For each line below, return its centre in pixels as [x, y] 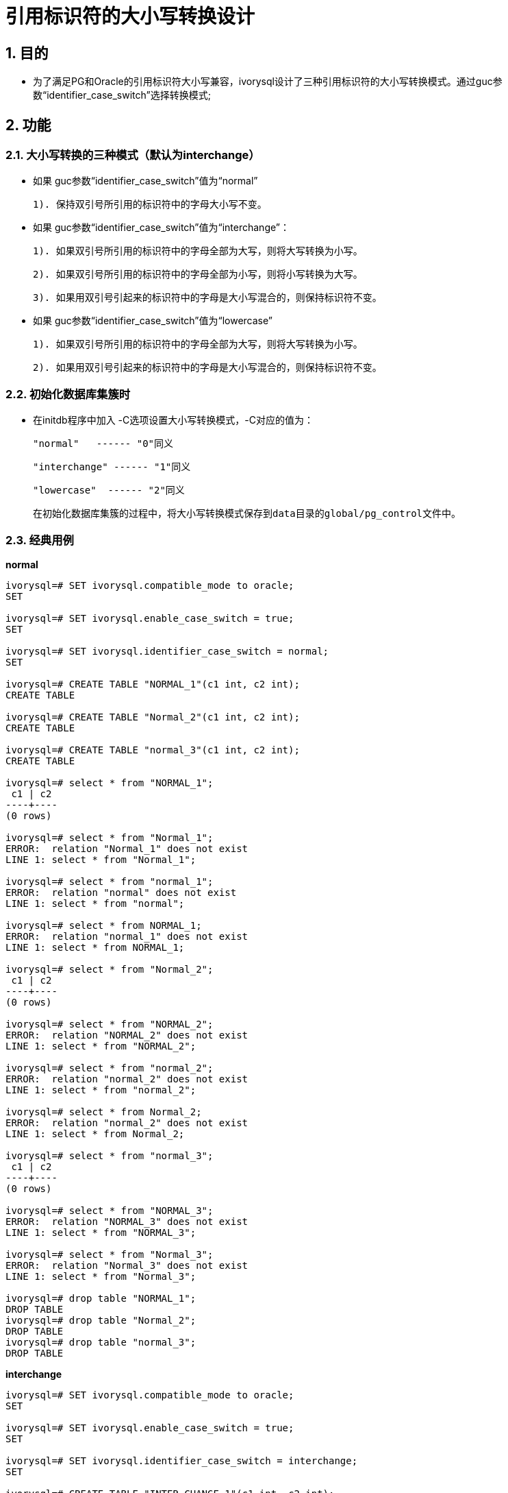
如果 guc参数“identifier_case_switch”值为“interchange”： [161, 228]
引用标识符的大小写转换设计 [130, 16]
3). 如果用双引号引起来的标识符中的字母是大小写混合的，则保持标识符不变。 [207, 298]
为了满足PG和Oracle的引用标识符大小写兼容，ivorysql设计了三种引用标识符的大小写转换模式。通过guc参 [268, 82]
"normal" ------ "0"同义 [103, 444]
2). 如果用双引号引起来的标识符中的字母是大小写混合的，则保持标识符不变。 [207, 368]
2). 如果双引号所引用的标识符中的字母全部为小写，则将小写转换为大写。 [198, 275]
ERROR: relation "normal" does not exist [121, 892]
